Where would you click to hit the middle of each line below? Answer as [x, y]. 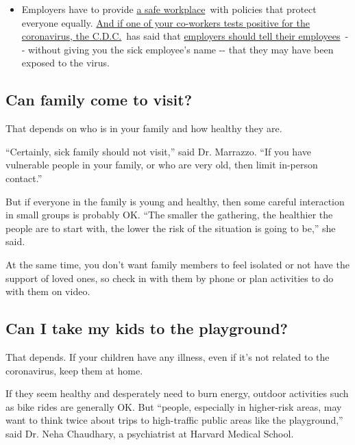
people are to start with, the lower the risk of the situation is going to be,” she [171, 228]
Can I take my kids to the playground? [147, 328]
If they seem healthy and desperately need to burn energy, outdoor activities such [177, 393]
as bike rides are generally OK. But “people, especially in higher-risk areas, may [174, 406]
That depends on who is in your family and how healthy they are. [144, 128]
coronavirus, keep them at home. [74, 370]
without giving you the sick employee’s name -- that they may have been [181, 49]
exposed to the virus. [65, 63]
